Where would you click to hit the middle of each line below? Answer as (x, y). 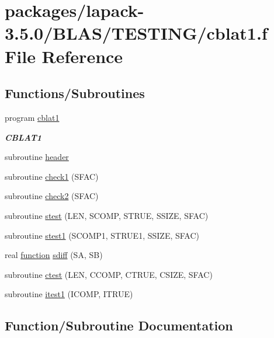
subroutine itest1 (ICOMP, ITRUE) (69, 294)
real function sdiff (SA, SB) (54, 255)
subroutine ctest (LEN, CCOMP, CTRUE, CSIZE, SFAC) (109, 274)
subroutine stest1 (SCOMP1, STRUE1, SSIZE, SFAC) (102, 235)
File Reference (64, 56)
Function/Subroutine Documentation (119, 325)
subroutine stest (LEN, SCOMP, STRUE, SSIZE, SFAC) (107, 215)
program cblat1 (32, 117)
